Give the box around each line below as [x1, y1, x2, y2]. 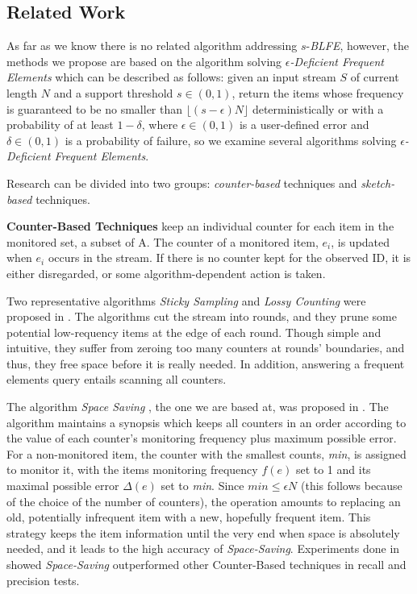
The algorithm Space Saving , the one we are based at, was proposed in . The [6, 398, 389, 415]
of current [350, 69, 399, 85]
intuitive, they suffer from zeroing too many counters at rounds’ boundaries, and [6, 339, 405, 356]
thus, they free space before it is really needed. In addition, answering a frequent [6, 355, 405, 372]
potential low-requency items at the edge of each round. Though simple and [6, 323, 382, 340]
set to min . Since [161, 477, 244, 494]
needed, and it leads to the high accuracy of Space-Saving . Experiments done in [6, 540, 400, 557]
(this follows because [301, 477, 402, 494]
